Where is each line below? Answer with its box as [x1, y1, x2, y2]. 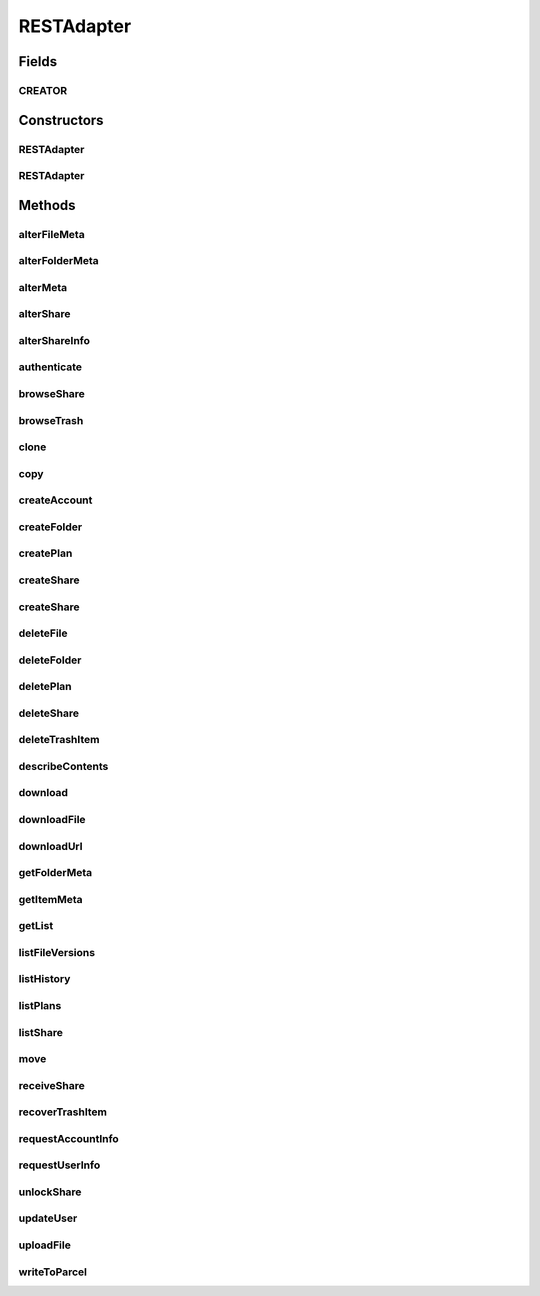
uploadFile [18, 1238, 72, 1252]
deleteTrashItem [18, 733, 100, 747]
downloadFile [18, 813, 86, 827]
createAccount [18, 493, 93, 507]
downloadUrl [18, 839, 83, 853]
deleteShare [18, 706, 80, 720]
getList [18, 919, 54, 933]
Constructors [18, 111, 104, 129]
